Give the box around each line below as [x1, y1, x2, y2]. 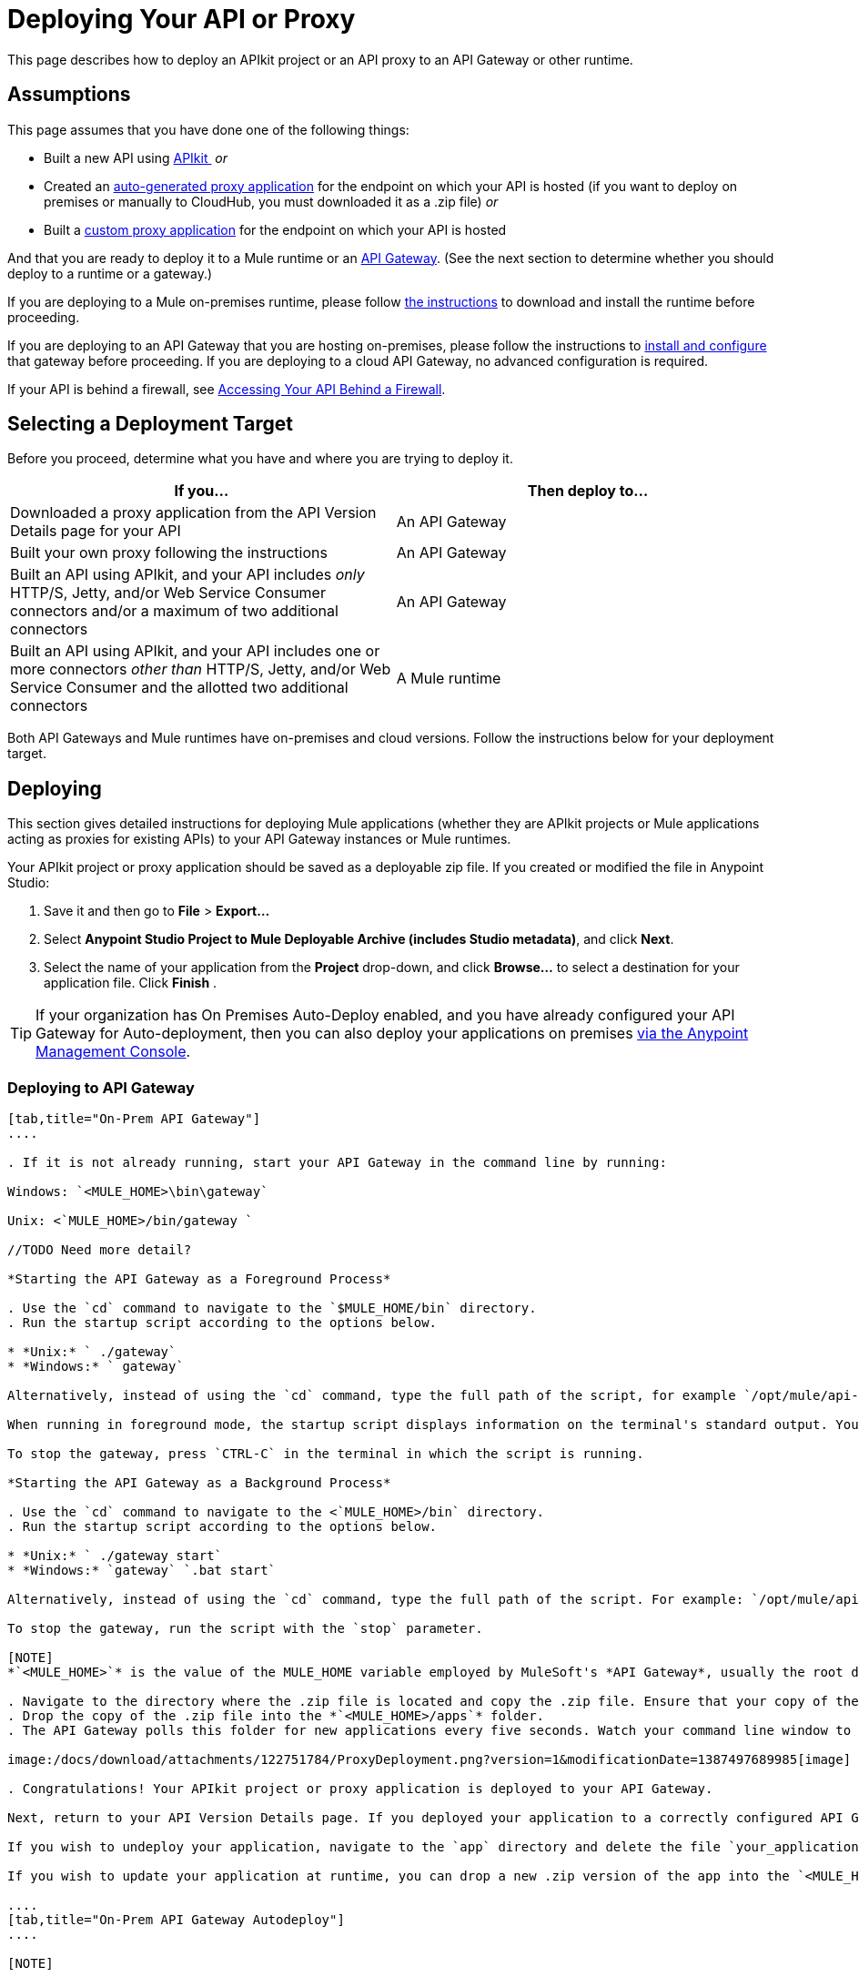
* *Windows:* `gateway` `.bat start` [7, 1563, 277, 1578]
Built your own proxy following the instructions [10, 543, 328, 563]
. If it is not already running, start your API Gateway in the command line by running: [7, 1155, 667, 1171]
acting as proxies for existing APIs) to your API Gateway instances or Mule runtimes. [7, 831, 511, 847]
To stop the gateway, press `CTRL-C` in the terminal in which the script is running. [7, 1446, 644, 1462]
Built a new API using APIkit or [44, 149, 228, 166]
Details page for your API [10, 522, 181, 541]
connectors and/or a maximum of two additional [10, 602, 339, 621]
